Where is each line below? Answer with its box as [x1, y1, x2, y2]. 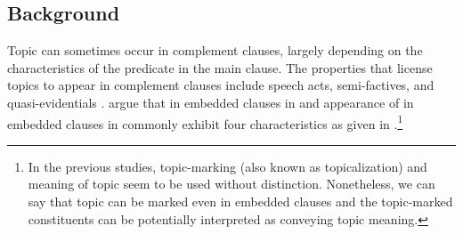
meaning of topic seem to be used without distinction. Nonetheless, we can [28, 174, 435, 193]
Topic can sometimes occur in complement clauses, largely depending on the [7, 41, 423, 60]
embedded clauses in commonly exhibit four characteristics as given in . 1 [7, 111, 403, 133]
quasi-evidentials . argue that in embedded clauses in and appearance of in [7, 93, 414, 111]
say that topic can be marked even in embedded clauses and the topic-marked [28, 192, 453, 211]
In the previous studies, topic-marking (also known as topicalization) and [28, 157, 427, 175]
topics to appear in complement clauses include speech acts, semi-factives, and [7, 76, 435, 94]
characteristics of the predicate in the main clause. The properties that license [7, 58, 433, 77]
